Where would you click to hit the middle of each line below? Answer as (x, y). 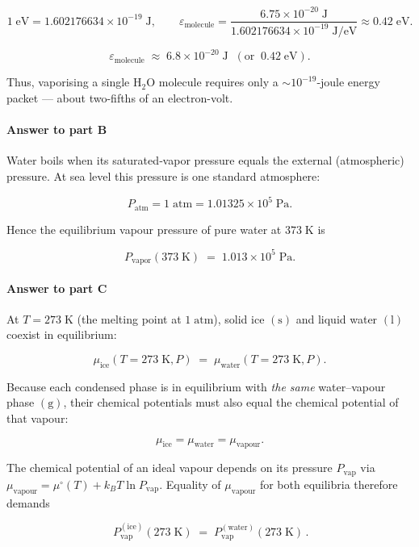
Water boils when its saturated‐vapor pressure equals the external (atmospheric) (205, 160)
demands (28, 502)
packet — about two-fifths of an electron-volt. (120, 98)
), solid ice (239, 318)
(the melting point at (129, 318)
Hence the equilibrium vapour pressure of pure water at (144, 229)
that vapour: (38, 418)
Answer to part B (57, 129)
